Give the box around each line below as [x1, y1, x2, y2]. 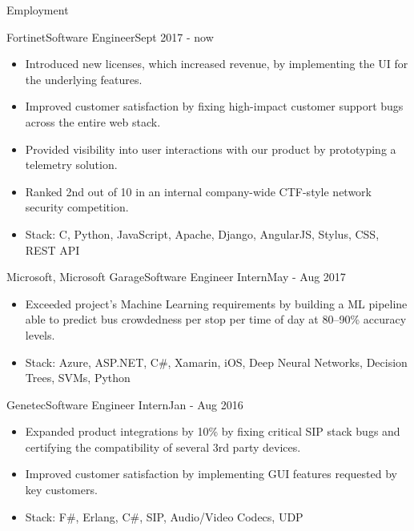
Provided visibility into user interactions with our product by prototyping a [25, 140, 396, 157]
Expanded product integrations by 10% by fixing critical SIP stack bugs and [25, 423, 400, 440]
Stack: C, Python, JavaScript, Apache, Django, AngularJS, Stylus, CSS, [25, 225, 380, 242]
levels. [25, 326, 55, 343]
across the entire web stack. [25, 113, 161, 130]
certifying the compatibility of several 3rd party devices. [25, 438, 301, 455]
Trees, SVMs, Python [25, 369, 131, 386]
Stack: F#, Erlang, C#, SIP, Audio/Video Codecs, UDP [25, 508, 303, 525]
